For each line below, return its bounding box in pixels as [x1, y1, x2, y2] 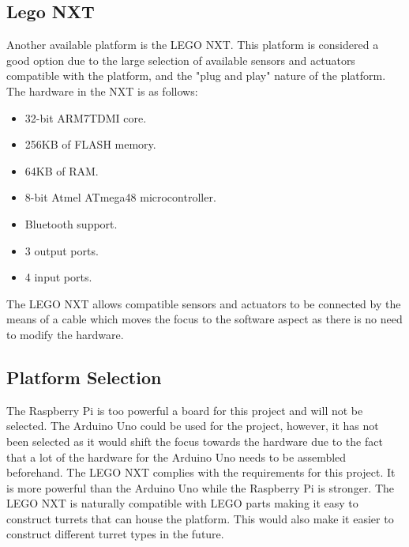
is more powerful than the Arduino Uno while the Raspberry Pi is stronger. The [6, 479, 394, 496]
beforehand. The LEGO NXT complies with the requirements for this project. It [6, 464, 396, 481]
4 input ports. [24, 269, 92, 285]
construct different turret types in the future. [6, 526, 224, 542]
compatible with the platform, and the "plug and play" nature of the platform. [6, 67, 386, 84]
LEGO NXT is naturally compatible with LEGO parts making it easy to [6, 495, 358, 511]
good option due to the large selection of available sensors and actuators [6, 51, 355, 68]
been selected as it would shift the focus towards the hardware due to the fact [6, 432, 383, 449]
